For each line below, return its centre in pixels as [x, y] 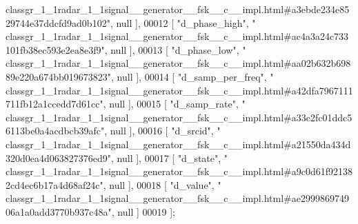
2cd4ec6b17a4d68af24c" [54, 184]
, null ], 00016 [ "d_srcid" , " [162, 131]
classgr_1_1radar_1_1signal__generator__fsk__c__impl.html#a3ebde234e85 [178, 9]
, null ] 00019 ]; [143, 211]
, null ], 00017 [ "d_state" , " [170, 157]
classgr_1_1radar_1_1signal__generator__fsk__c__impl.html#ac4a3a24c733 [177, 36]
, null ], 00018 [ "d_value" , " [162, 184]
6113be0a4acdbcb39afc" [55, 131]
